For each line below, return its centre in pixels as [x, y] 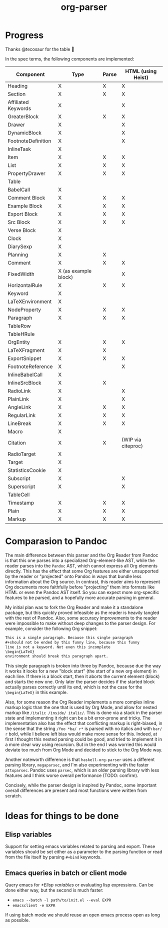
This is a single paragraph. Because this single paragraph [69, 637]
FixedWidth [21, 274]
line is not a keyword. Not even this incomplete [58, 647]
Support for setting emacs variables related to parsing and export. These [80, 846]
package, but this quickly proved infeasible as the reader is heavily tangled [82, 612]
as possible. [17, 920]
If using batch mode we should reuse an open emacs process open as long [82, 915]
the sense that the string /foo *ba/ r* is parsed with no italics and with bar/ [84, 728]
